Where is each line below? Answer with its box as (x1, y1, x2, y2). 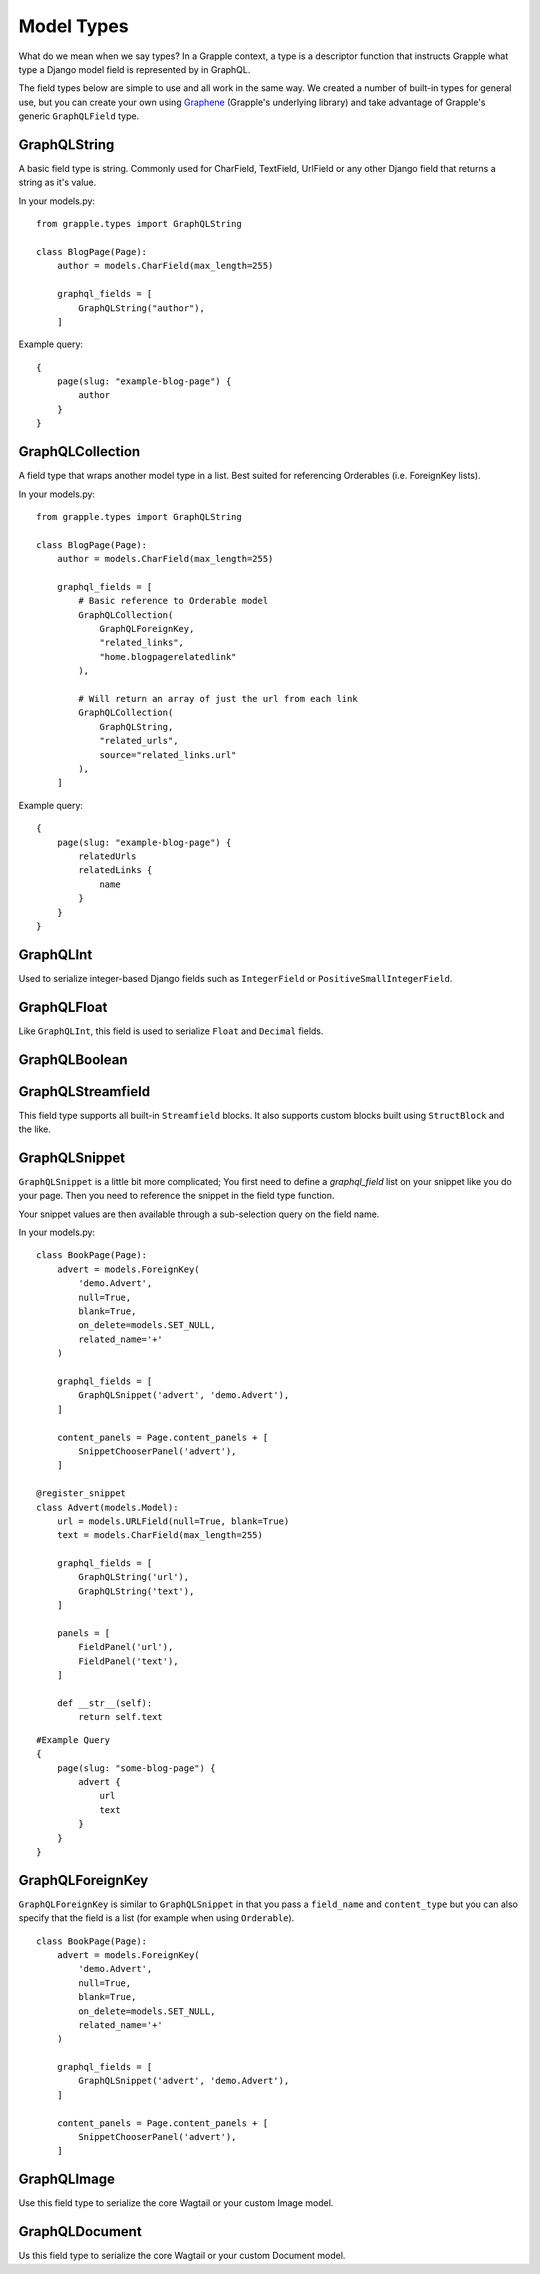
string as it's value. (18, 176, 97, 189)
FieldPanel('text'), (78, 1655, 179, 1667)
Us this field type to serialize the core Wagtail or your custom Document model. (18, 2250, 346, 2262)
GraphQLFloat (18, 998, 108, 1015)
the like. (18, 1123, 52, 1135)
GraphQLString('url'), (78, 1571, 190, 1583)
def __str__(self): (56, 1697, 153, 1709)
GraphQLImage (18, 2171, 115, 2188)
